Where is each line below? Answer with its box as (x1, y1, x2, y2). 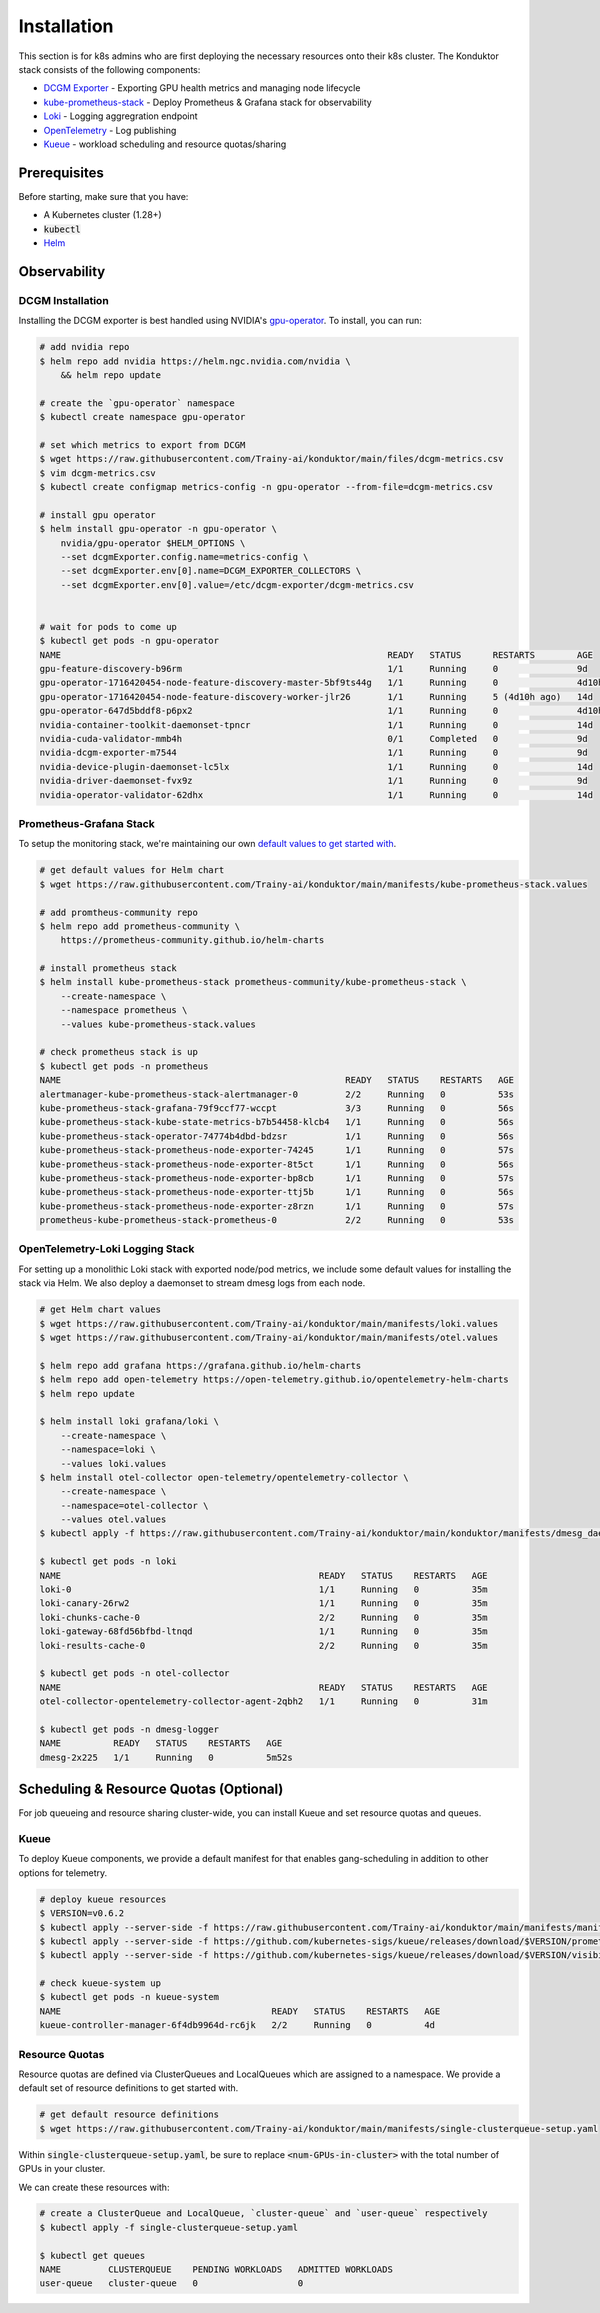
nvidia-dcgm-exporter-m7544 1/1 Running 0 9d (39, 747, 589, 759)
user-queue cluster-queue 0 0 (39, 2278, 304, 2289)
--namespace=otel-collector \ (60, 1500, 209, 1511)
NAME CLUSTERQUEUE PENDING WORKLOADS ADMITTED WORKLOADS (39, 2264, 394, 2275)
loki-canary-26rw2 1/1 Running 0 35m (39, 1598, 489, 1609)
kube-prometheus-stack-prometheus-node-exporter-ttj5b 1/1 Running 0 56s (39, 1186, 515, 1198)
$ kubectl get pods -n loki (39, 1556, 177, 1567)
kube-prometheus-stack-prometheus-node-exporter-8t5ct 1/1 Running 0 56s (39, 1158, 515, 1170)
